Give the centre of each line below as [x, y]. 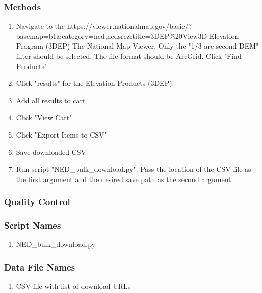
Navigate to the [41, 26]
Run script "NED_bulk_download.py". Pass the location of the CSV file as [134, 169]
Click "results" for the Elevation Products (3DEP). [95, 83]
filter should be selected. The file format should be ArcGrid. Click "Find [129, 56]
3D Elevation [218, 36]
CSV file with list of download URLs [73, 286]
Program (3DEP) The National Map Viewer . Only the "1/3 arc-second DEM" [137, 46]
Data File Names [40, 267]
